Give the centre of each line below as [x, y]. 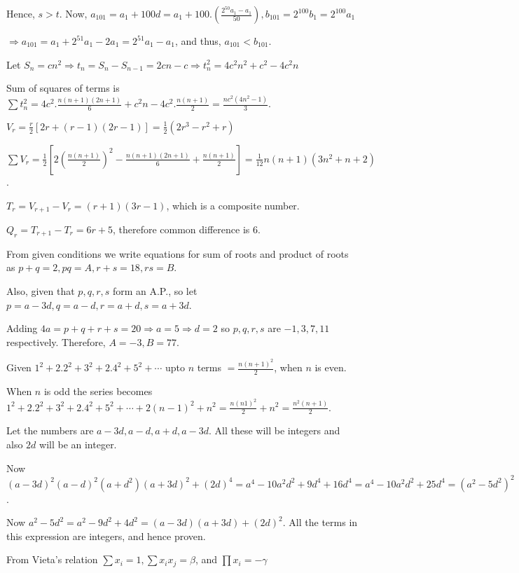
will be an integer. [78, 444]
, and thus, [198, 41]
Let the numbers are [50, 430]
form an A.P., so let [155, 290]
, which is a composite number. [233, 205]
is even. [331, 367]
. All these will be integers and [275, 430]
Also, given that [41, 290]
